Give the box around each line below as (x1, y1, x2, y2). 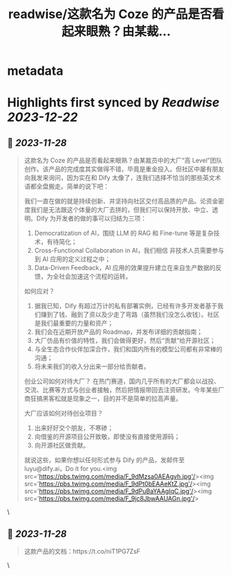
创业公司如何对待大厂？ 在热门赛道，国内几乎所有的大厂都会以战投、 (24, 377, 220, 385)
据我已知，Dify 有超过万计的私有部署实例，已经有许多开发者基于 (34, 302, 218, 310)
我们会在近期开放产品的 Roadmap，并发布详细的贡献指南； (34, 328, 203, 336)
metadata (7, 63, 64, 79)
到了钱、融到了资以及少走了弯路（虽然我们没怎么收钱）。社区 (46, 310, 220, 319)
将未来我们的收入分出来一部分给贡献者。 (34, 362, 150, 371)
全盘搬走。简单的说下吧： (36, 182, 109, 191)
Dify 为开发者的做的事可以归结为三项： (36, 214, 147, 222)
